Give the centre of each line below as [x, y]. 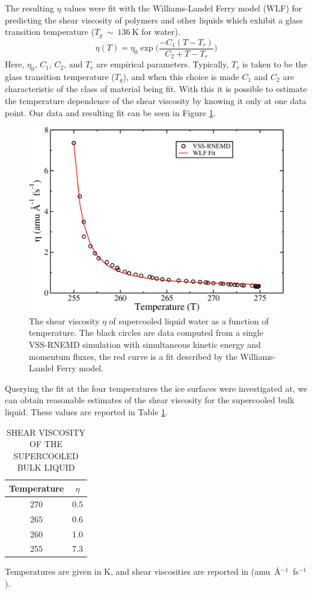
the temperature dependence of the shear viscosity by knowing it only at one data [156, 101]
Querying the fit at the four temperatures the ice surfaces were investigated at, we [156, 388]
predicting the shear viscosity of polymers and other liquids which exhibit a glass [154, 20]
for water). [161, 32]
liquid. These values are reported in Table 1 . [86, 412]
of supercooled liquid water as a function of [189, 320]
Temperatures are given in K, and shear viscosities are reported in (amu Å [143, 571]
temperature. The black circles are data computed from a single [146, 333]
